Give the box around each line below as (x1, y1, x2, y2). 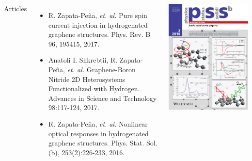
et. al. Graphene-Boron (67, 64, 136, 74)
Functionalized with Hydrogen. (48, 83, 140, 94)
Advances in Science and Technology (48, 93, 157, 103)
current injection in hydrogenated (48, 19, 148, 30)
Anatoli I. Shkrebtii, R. (48, 55, 118, 65)
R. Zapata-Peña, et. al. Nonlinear (48, 118, 148, 129)
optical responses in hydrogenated (48, 128, 149, 138)
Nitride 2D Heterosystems (48, 74, 126, 84)
